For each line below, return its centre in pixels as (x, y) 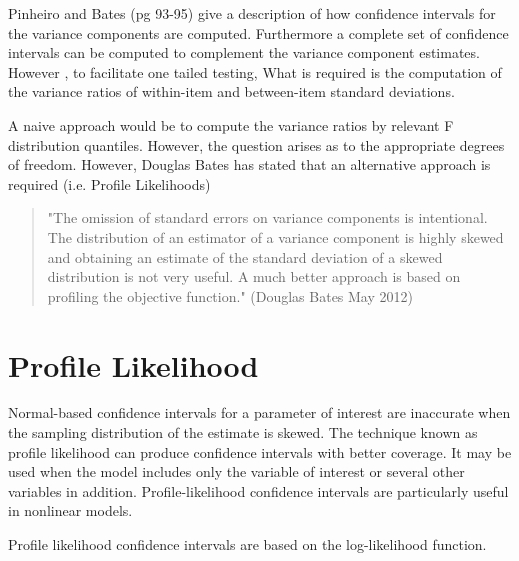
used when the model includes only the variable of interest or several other (236, 471)
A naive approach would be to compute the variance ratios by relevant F (231, 124)
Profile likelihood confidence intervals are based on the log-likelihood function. (247, 544)
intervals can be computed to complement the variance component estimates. (244, 52)
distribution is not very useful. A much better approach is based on (254, 276)
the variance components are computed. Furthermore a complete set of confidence (258, 32)
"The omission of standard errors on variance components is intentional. (267, 217)
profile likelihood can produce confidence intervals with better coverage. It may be (260, 451)
